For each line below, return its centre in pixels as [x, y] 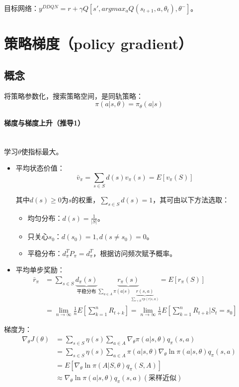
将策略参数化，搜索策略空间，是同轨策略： [74, 96]
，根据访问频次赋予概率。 [135, 253]
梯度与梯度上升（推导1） [44, 122]
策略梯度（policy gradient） [98, 43]
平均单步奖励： [40, 270]
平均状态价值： [40, 168]
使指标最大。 [42, 151]
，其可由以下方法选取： [191, 200]
